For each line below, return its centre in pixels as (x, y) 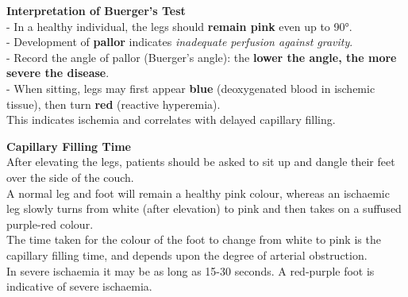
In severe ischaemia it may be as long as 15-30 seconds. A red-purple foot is (191, 270)
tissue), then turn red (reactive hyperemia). (114, 104)
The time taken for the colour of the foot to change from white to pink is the (194, 239)
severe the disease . (58, 73)
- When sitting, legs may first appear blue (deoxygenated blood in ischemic (191, 88)
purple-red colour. (50, 224)
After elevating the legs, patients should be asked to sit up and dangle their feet (201, 162)
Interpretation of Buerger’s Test (96, 10)
